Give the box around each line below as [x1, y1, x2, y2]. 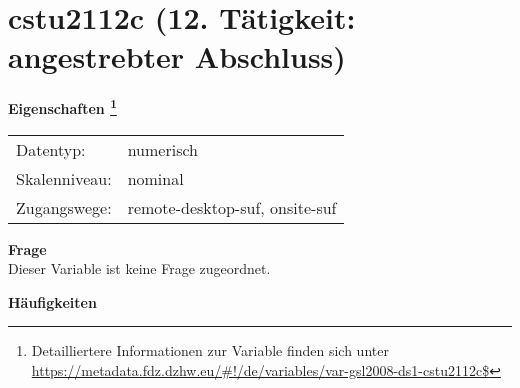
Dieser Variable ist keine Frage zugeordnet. [8, 258, 271, 279]
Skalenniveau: [16, 166, 112, 190]
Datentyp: [16, 137, 86, 161]
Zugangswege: [16, 195, 112, 219]
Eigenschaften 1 [8, 95, 117, 118]
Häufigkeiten [8, 291, 97, 312]
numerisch [127, 137, 198, 161]
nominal [127, 166, 184, 190]
